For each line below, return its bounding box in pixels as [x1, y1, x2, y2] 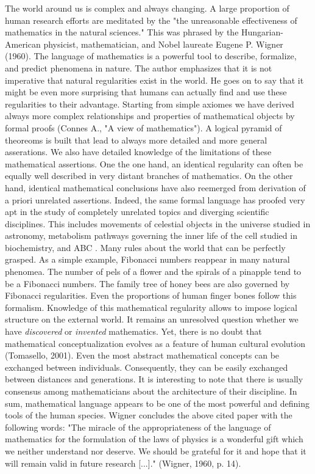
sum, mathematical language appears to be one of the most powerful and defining [5, 396, 310, 409]
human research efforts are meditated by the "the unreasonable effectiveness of [5, 13, 297, 26]
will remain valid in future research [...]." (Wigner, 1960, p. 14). [5, 456, 241, 469]
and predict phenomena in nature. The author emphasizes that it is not [5, 61, 272, 74]
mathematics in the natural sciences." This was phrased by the [5, 26, 239, 38]
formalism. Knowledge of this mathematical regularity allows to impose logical [5, 301, 297, 313]
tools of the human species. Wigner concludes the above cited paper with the [5, 409, 292, 421]
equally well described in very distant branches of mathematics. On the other [5, 169, 293, 182]
